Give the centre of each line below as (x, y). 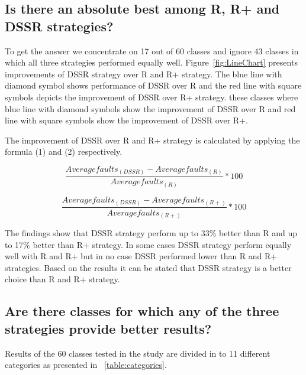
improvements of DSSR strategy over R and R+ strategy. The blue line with (144, 74)
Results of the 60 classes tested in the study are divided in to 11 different (138, 353)
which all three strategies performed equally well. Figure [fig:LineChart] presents (151, 62)
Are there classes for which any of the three (142, 311)
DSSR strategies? (59, 26)
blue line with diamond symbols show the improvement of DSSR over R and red (150, 108)
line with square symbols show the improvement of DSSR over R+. (126, 120)
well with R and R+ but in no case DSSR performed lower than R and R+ (141, 256)
